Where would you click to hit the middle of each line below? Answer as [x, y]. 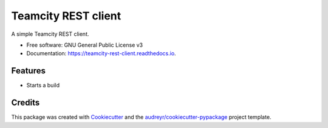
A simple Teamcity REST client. [50, 34]
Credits [26, 103]
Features [28, 71]
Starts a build [43, 86]
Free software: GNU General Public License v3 [85, 45]
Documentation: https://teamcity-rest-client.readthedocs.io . [101, 53]
